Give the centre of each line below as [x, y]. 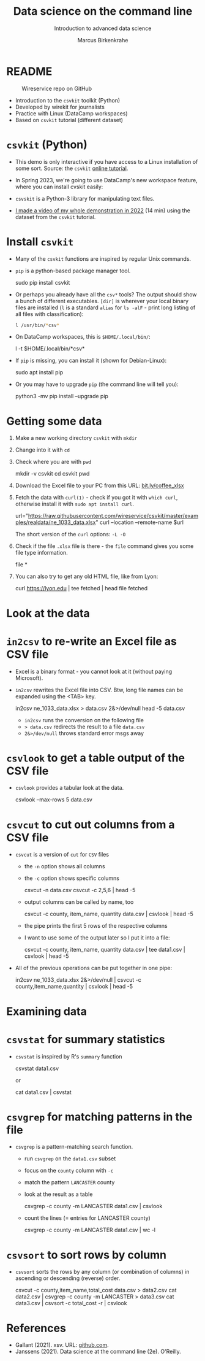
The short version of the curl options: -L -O [70, 534]
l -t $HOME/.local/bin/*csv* [50, 349]
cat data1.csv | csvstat [43, 1092]
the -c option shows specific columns [72, 878]
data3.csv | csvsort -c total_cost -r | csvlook [71, 1303]
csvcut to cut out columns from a [91, 824]
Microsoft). [29, 678]
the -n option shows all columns [65, 866]
